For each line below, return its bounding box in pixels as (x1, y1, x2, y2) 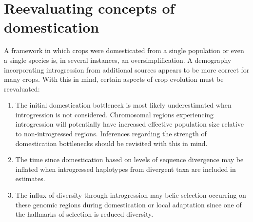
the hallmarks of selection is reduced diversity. (15, 209, 154, 219)
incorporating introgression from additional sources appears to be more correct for (4, 64, 250, 74)
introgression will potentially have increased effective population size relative (15, 119, 244, 129)
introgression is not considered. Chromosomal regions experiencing (15, 109, 214, 119)
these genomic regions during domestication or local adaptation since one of (15, 199, 242, 209)
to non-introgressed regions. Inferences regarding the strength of (15, 129, 207, 139)
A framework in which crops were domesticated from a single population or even (4, 45, 244, 55)
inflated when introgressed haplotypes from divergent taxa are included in (15, 164, 236, 174)
